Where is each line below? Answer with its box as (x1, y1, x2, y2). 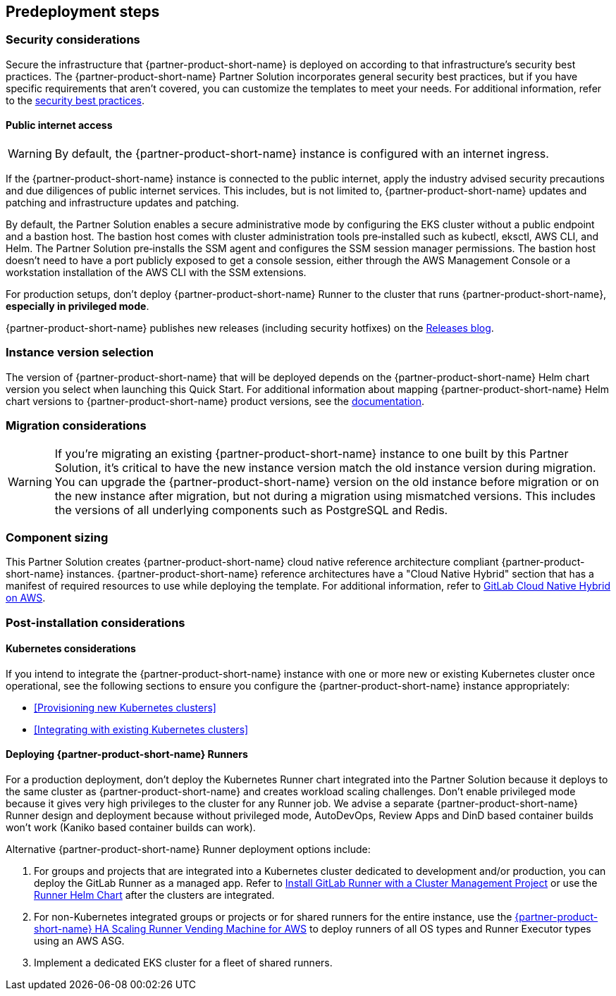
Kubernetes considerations (6, 642, 136, 655)
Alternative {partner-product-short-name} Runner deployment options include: (6, 843, 371, 856)
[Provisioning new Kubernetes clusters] (34, 701, 216, 714)
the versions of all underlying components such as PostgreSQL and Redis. (54, 502, 448, 517)
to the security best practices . (6, 94, 144, 106)
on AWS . (6, 592, 46, 604)
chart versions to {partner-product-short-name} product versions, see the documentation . (6, 394, 425, 407)
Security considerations (6, 32, 140, 47)
